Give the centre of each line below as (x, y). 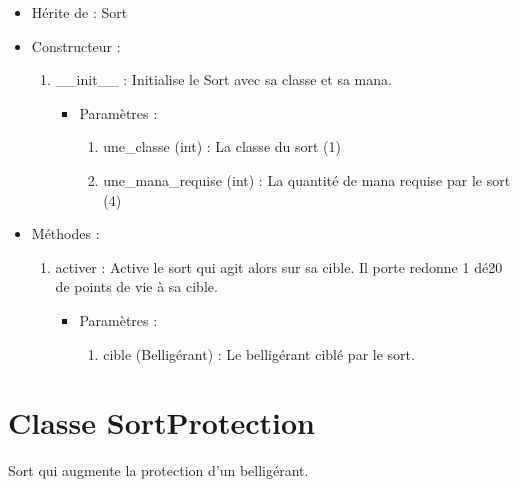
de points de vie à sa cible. (136, 286)
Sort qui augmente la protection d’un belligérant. (158, 470)
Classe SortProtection (161, 422)
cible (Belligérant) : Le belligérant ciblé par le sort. (259, 353)
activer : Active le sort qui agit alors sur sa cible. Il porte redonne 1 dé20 (279, 266)
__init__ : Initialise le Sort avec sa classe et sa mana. (223, 79)
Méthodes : (65, 233)
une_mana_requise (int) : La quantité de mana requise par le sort (307, 179)
